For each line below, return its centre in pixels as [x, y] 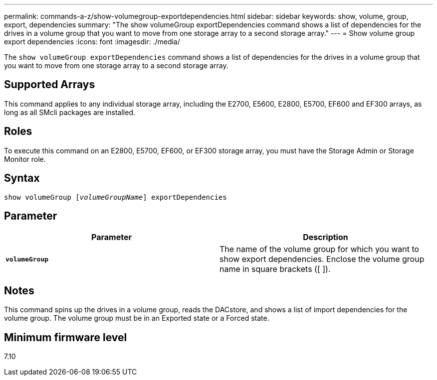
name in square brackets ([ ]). [275, 269]
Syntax [22, 178]
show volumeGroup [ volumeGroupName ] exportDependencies [115, 197]
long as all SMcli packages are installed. [70, 112]
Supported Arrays [50, 85]
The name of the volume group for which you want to [320, 249]
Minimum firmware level [66, 337]
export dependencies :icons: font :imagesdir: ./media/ [92, 42]
